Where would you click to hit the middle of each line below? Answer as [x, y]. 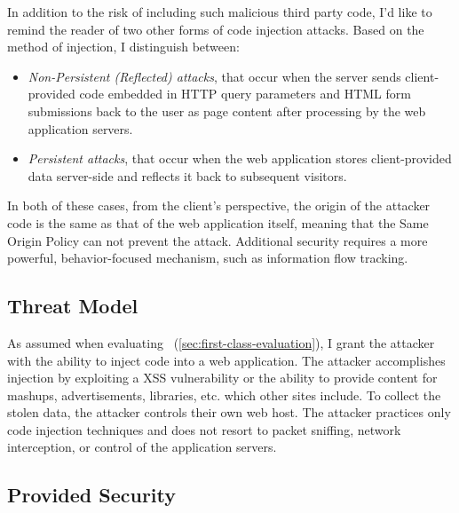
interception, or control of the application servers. [142, 447]
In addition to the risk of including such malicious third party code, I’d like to [220, 12]
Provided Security [92, 495]
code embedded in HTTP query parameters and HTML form [245, 94]
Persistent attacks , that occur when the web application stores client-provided [240, 158]
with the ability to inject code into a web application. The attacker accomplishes [226, 360]
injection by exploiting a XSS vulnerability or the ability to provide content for [222, 378]
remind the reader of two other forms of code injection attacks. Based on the [216, 29]
